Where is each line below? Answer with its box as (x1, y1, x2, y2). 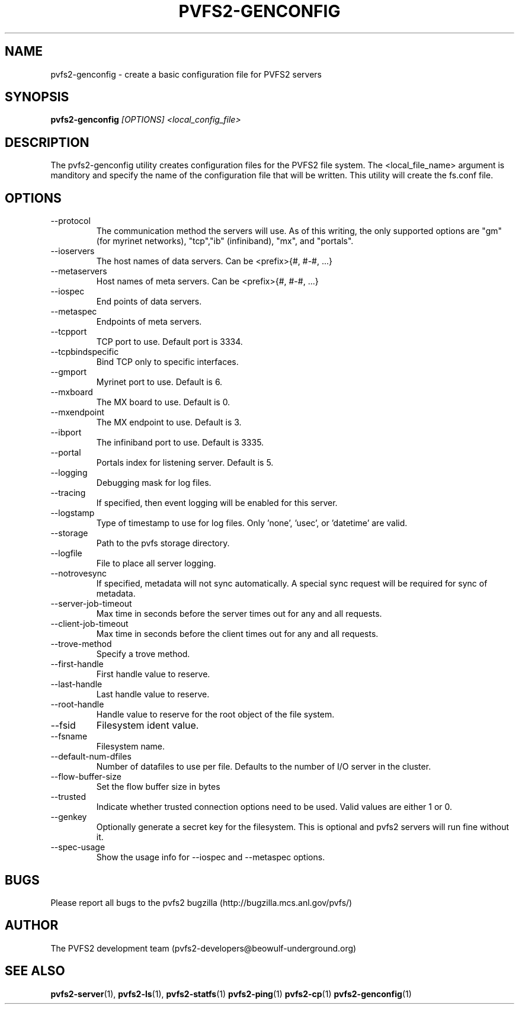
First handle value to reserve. (96, 669, 210, 680)
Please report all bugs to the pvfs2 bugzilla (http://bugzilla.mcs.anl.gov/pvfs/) (50, 897, 353, 908)
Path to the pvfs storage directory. (96, 538, 230, 549)
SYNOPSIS (5, 89, 69, 105)
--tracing (50, 488, 86, 498)
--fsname (50, 731, 88, 742)
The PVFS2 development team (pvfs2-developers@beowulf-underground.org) (50, 943, 357, 953)
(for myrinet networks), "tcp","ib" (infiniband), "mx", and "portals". (96, 236, 354, 246)
